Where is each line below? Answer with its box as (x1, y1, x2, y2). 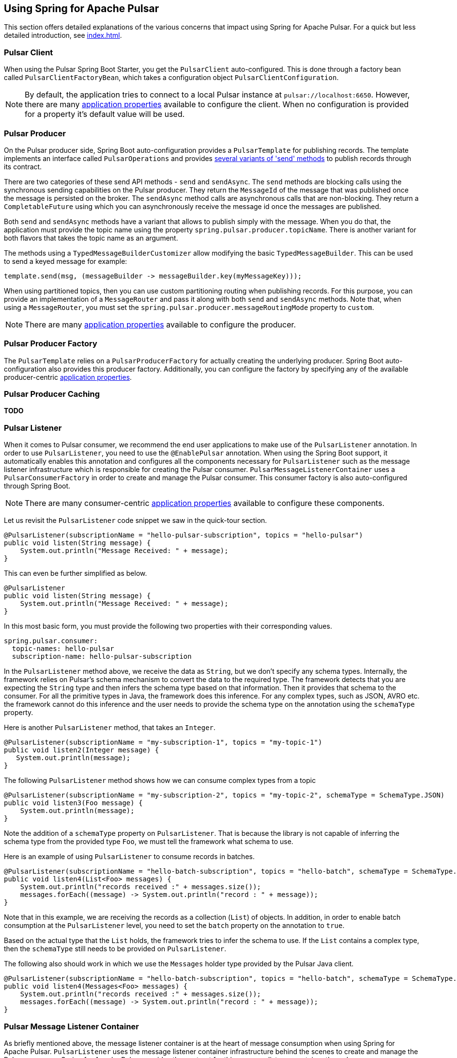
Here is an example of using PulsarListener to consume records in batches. (4, 852, 255, 861)
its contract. (4, 162, 42, 171)
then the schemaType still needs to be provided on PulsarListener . (4, 944, 227, 953)
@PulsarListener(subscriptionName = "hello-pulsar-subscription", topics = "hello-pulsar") (4, 531, 363, 539)
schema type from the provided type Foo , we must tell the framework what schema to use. (4, 837, 293, 846)
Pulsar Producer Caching (4, 389, 100, 399)
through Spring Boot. (4, 482, 71, 490)
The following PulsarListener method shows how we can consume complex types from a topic (4, 776, 316, 785)
